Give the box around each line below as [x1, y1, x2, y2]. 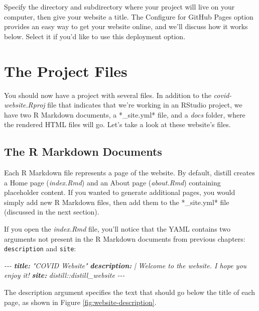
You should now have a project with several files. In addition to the [4, 89, 211, 100]
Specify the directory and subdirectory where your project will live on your [4, 2, 235, 12]
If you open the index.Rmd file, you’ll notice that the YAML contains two [4, 224, 231, 234]
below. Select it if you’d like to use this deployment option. [4, 31, 186, 41]
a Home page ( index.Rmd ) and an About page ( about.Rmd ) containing [4, 177, 221, 187]
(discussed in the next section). [4, 206, 99, 217]
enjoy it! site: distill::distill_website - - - [4, 270, 125, 280]
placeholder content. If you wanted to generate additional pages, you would [4, 187, 235, 197]
